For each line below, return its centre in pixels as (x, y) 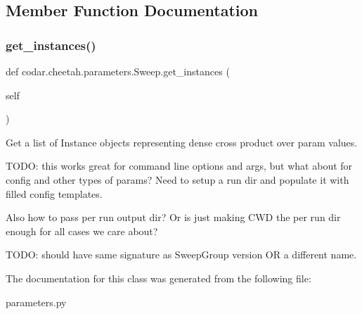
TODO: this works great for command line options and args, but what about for (179, 166)
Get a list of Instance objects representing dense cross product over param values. (182, 142)
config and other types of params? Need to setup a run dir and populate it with (177, 179)
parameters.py (36, 302)
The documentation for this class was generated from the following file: (159, 278)
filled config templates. (54, 193)
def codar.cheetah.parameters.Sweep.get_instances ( (118, 71)
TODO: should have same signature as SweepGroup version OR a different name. (181, 255)
